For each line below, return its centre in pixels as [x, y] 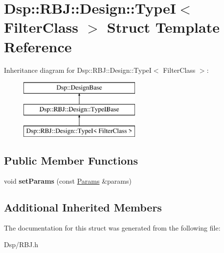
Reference [38, 46]
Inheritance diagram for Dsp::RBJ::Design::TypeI [78, 70]
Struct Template [163, 27]
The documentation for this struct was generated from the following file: [112, 228]
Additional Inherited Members [83, 207]
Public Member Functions [71, 160]
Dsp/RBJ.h [21, 244]
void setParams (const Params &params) [68, 181]
